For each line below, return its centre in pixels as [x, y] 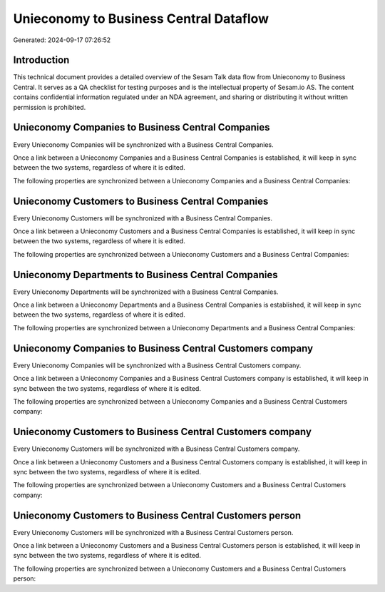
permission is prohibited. [50, 107]
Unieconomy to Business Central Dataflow [141, 19]
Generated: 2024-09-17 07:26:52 [62, 40]
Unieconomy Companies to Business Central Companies [142, 127]
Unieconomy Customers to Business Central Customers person [157, 515]
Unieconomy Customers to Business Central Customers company [162, 432]
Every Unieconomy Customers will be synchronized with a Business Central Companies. [143, 218]
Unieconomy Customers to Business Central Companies [141, 201]
